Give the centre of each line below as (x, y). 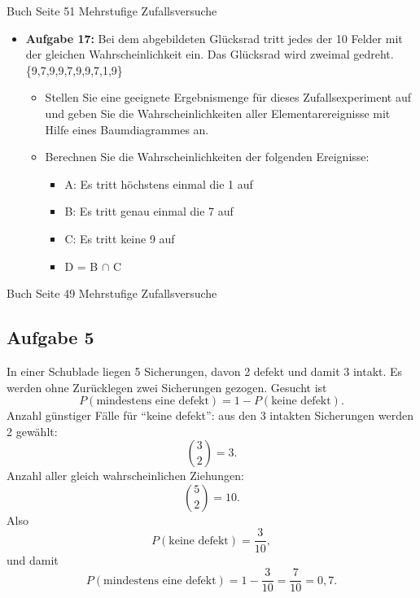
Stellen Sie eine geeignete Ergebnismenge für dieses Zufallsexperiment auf (228, 97)
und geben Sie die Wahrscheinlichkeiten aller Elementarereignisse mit (218, 113)
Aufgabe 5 (50, 337)
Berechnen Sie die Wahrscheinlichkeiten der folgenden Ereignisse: (207, 157)
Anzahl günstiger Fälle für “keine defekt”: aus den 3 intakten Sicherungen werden (210, 415)
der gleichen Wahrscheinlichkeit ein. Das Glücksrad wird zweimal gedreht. (210, 54)
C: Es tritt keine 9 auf (120, 238)
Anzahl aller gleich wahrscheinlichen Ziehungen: (125, 476)
